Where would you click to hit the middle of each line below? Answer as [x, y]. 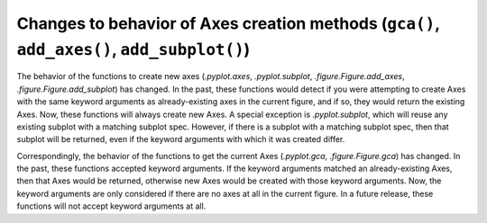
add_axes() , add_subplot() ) [133, 49]
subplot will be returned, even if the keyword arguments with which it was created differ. [181, 139]
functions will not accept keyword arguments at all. [111, 206]
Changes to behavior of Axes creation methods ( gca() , [228, 23]
